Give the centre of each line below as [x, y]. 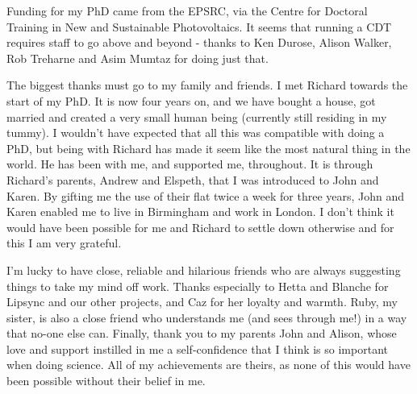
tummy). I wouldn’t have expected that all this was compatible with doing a [196, 133]
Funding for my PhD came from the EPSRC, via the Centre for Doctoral [187, 10]
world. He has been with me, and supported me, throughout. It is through [190, 164]
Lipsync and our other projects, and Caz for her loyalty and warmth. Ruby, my [202, 302]
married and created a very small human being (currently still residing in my [197, 116]
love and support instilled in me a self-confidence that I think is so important [197, 348]
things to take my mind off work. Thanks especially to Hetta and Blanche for [198, 286]
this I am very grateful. [64, 243]
